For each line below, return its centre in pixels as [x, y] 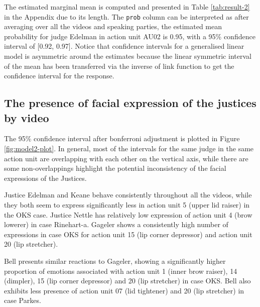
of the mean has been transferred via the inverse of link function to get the [119, 66]
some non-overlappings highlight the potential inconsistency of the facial [115, 168]
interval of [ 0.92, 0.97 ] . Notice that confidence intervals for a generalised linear [124, 46]
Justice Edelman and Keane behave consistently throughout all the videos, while [128, 195]
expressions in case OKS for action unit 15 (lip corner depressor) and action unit [128, 234]
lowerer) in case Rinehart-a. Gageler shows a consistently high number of [116, 224]
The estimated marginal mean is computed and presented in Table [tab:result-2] [127, 7]
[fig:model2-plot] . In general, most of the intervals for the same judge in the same [129, 148]
